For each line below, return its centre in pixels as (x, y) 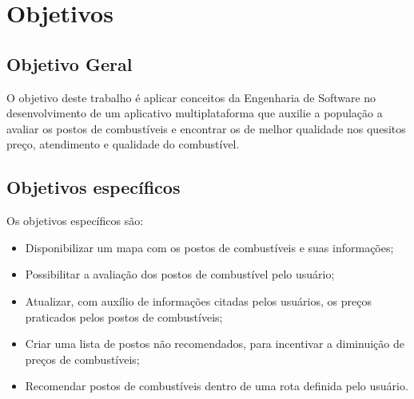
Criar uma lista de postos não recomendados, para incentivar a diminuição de (215, 344)
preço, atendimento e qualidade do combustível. (123, 144)
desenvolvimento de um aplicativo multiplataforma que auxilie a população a (195, 113)
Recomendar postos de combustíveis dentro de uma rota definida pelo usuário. (217, 386)
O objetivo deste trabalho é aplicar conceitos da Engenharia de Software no (191, 97)
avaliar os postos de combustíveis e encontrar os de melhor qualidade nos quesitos (206, 128)
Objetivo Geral (70, 63)
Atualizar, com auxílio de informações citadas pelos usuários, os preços (198, 300)
